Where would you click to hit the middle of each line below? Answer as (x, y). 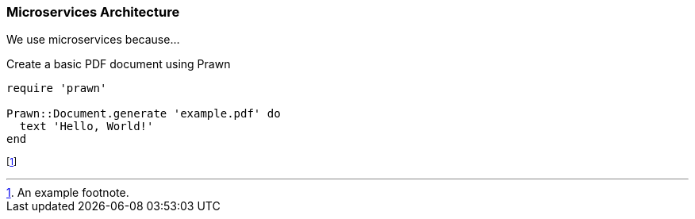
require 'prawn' (57, 88)
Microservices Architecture (93, 12)
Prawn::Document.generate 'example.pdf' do (144, 114)
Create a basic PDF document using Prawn (119, 64)
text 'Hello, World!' (86, 127)
